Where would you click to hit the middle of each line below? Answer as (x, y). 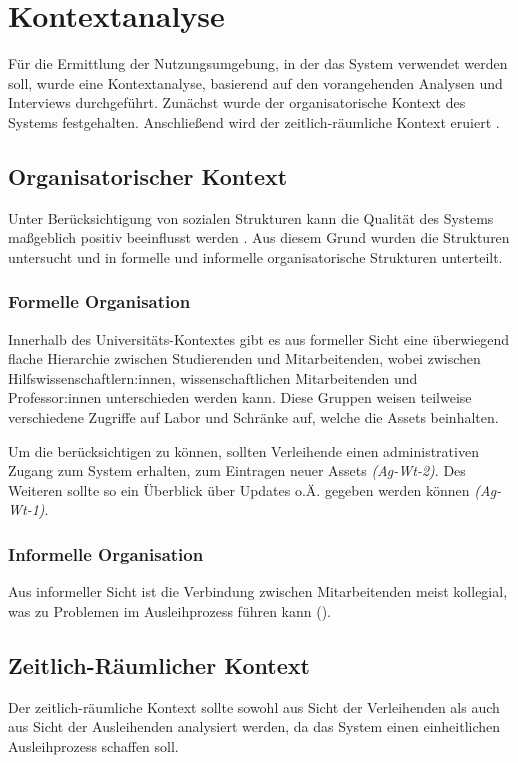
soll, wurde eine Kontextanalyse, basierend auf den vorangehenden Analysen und (255, 82)
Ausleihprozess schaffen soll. (93, 745)
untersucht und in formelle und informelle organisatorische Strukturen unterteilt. (255, 256)
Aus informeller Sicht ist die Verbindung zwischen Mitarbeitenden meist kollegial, (258, 591)
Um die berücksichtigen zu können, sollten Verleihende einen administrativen (243, 450)
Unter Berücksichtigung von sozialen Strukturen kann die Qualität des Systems (251, 217)
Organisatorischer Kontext (148, 175)
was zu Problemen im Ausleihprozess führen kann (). (170, 610)
